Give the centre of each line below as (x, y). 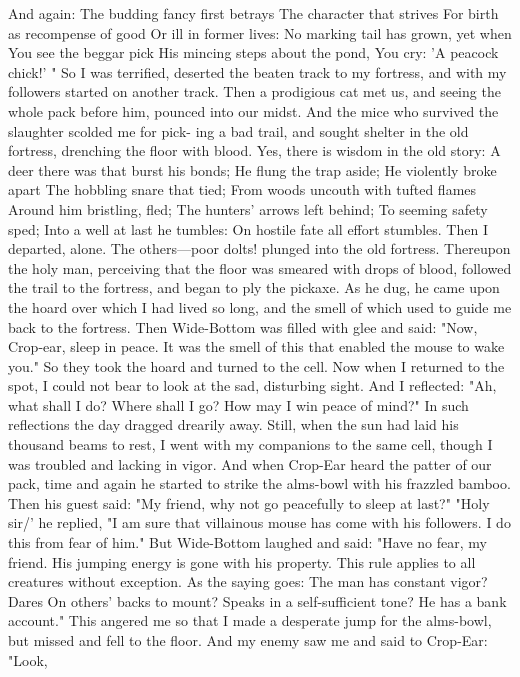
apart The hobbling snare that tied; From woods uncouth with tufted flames (242, 189)
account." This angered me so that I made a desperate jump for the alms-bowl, (250, 620)
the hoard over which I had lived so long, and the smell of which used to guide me (260, 306)
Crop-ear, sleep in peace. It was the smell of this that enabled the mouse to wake (256, 346)
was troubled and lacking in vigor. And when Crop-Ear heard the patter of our (250, 463)
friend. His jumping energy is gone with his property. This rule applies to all (242, 561)
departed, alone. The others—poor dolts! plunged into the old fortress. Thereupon (259, 248)
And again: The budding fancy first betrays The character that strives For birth (253, 13)
